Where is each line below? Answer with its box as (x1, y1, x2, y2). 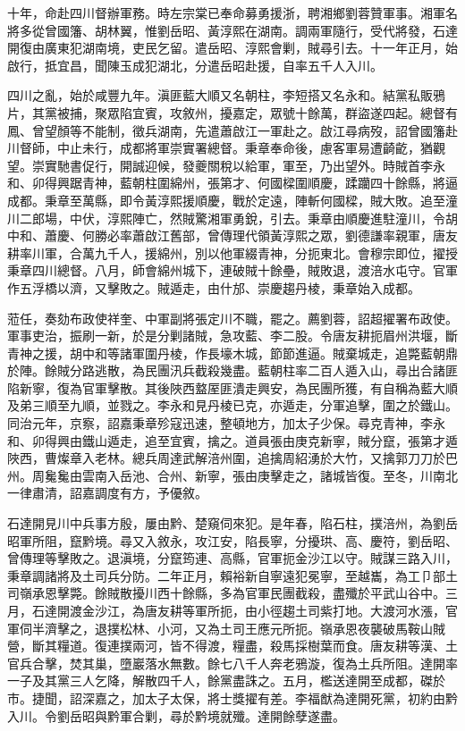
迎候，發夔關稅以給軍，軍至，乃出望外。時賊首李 (144, 155, 433, 174)
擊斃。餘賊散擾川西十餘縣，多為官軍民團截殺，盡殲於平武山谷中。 (56, 584, 445, 602)
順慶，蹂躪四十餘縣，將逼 (307, 173, 458, 192)
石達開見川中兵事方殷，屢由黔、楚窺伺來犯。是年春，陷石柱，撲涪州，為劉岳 (7, 514, 458, 533)
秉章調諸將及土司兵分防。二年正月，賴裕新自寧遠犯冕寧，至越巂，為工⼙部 (7, 566, 445, 584)
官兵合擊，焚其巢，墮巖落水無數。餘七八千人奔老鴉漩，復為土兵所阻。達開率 (7, 653, 458, 672)
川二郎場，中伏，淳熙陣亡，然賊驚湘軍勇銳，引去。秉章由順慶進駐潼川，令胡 (7, 208, 458, 227)
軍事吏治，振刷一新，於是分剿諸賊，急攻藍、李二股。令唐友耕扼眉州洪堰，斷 (7, 326, 458, 345)
